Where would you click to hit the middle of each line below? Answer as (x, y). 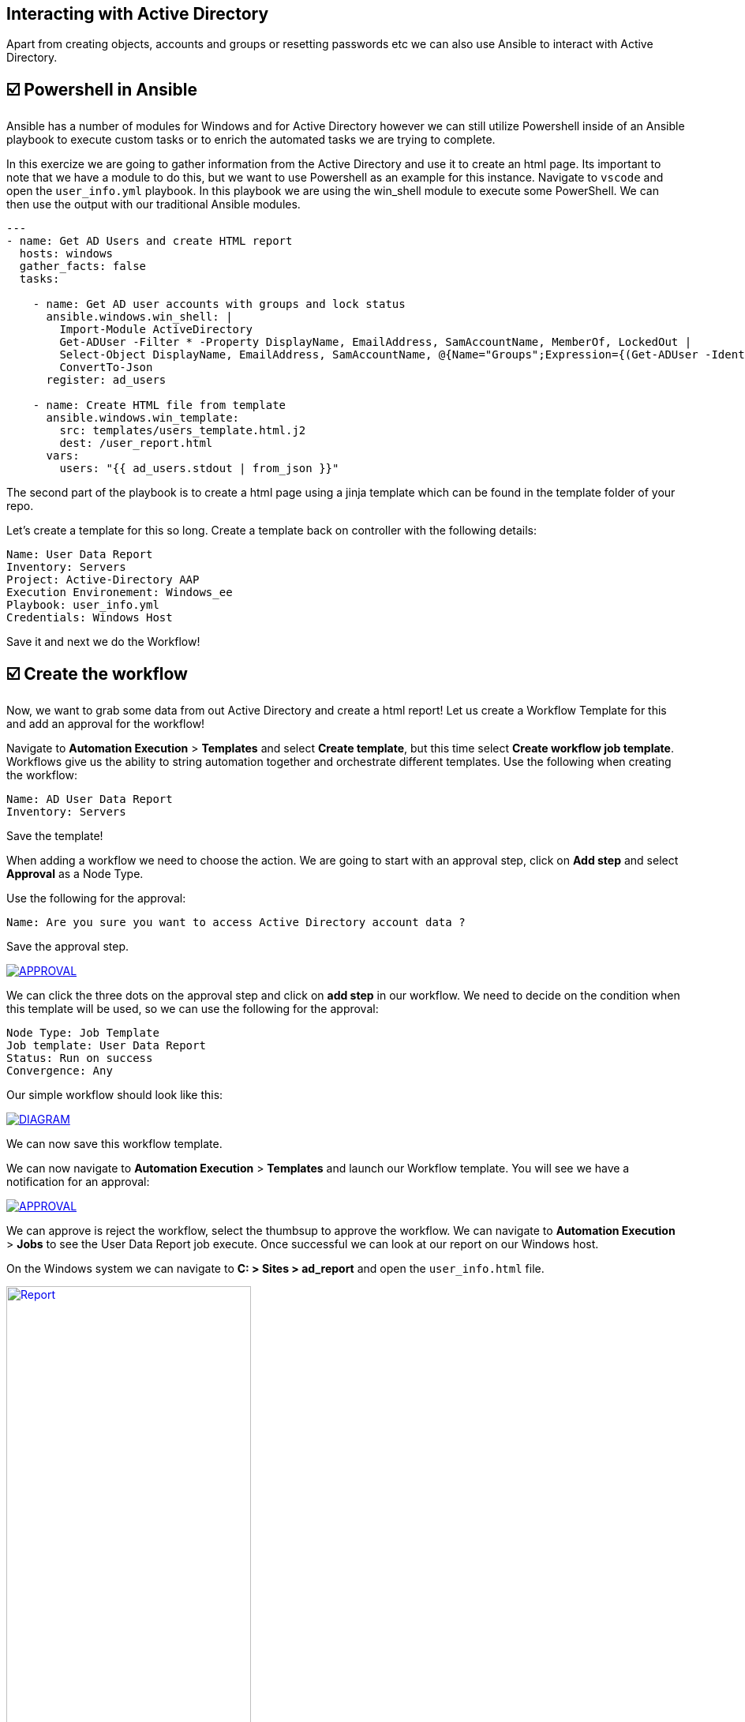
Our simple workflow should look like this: (115, 1095)
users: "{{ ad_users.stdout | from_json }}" (199, 469)
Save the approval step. (68, 947)
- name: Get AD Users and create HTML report (150, 241)
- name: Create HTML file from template (159, 405)
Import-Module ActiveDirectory (156, 330)
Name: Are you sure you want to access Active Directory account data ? (236, 923)
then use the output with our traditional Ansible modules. (153, 204)
